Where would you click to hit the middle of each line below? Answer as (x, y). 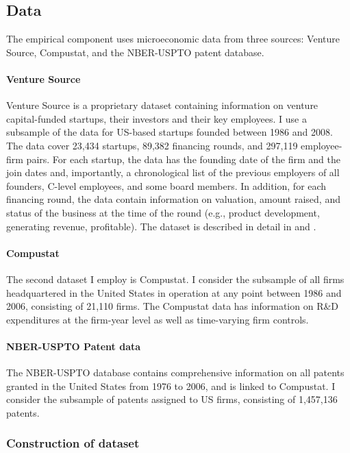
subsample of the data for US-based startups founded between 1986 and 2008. (170, 132)
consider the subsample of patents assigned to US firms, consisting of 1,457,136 (172, 399)
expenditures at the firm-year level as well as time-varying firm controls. (158, 319)
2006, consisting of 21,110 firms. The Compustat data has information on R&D (173, 306)
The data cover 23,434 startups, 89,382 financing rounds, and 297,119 (152, 145)
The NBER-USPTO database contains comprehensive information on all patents (175, 372)
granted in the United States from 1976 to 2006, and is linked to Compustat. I (171, 385)
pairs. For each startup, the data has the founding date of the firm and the (183, 159)
